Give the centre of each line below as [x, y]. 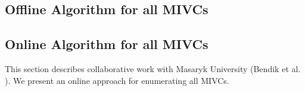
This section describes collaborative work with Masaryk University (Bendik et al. [153, 68]
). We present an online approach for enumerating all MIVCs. [117, 80]
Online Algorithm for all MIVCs [107, 44]
